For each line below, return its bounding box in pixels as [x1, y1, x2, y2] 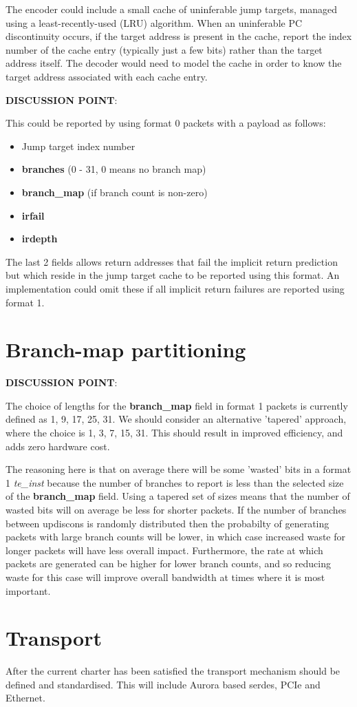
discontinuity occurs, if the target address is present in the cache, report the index [6, 29, 352, 43]
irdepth [21, 231, 58, 246]
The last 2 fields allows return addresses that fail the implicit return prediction [6, 254, 338, 268]
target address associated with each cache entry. [6, 69, 208, 83]
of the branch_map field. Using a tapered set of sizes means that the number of [6, 489, 350, 503]
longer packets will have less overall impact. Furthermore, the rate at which [6, 542, 323, 557]
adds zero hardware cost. [6, 439, 110, 453]
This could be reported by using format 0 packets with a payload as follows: [6, 116, 326, 130]
